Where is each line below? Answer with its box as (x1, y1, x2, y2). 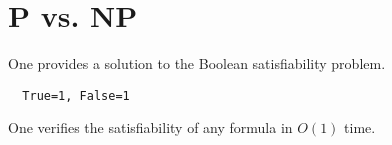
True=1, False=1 (22, 88, 130, 103)
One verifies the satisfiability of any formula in (8, 117, 293, 138)
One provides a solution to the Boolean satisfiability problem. (8, 53, 386, 74)
